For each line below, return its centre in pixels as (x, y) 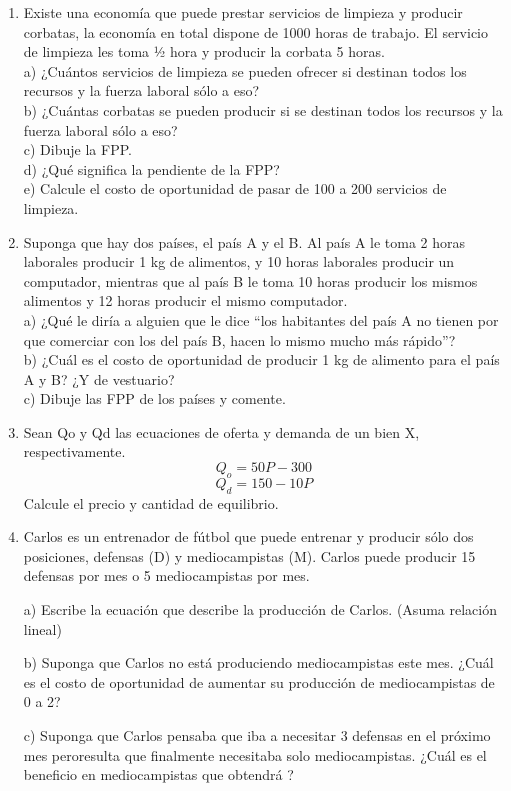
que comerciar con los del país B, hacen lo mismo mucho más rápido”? (239, 339)
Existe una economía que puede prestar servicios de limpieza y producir (243, 12)
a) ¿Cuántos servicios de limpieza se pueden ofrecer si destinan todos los (245, 70)
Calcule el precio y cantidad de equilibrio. (151, 502)
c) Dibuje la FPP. (77, 149)
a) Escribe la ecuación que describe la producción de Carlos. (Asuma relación (260, 609)
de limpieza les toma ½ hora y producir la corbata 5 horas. (204, 51)
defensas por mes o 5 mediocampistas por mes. (166, 575)
